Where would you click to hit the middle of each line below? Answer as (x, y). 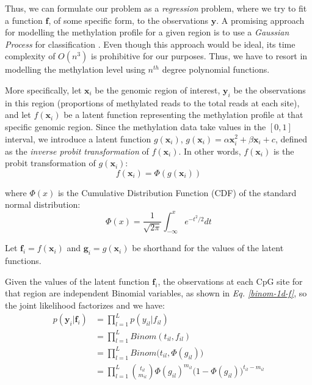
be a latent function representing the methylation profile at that (183, 115)
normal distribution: (43, 204)
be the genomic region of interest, (158, 90)
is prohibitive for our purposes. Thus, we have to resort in (199, 56)
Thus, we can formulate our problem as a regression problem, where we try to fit (156, 8)
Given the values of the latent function (77, 281)
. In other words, (210, 151)
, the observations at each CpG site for (230, 281)
